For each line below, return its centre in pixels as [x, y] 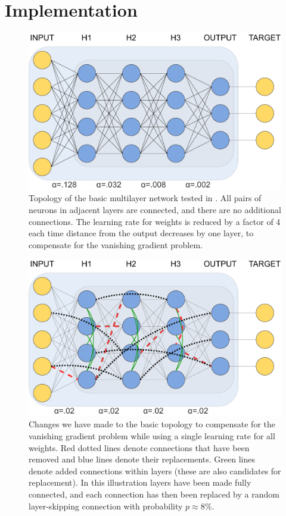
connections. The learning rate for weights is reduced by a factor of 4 [155, 221]
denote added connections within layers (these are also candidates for [155, 470]
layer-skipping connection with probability [106, 506]
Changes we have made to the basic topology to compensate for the [152, 424]
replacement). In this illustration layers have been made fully [140, 482]
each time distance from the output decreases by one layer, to [141, 233]
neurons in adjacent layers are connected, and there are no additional [155, 209]
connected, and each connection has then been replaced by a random [154, 494]
